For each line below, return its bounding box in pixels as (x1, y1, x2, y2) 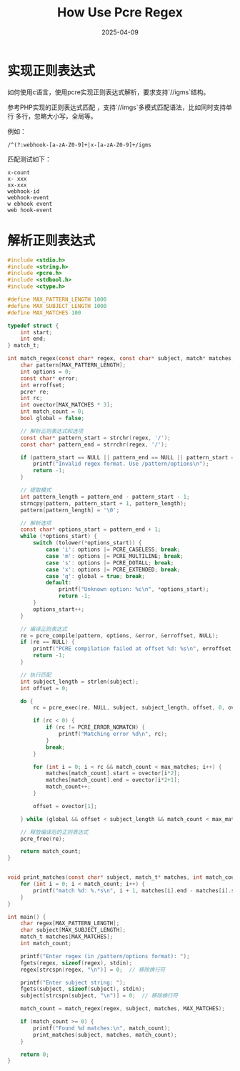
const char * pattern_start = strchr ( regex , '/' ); (20, 434, 171, 442)
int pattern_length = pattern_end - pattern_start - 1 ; (20, 493, 191, 500)
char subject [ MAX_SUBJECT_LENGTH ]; (20, 927, 126, 934)
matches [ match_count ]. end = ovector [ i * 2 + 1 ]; (45, 777, 181, 784)
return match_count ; (20, 848, 81, 855)
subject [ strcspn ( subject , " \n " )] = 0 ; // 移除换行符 (20, 992, 179, 1000)
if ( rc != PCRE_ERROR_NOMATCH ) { (45, 724, 145, 731)
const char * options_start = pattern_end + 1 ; (20, 526, 161, 533)
